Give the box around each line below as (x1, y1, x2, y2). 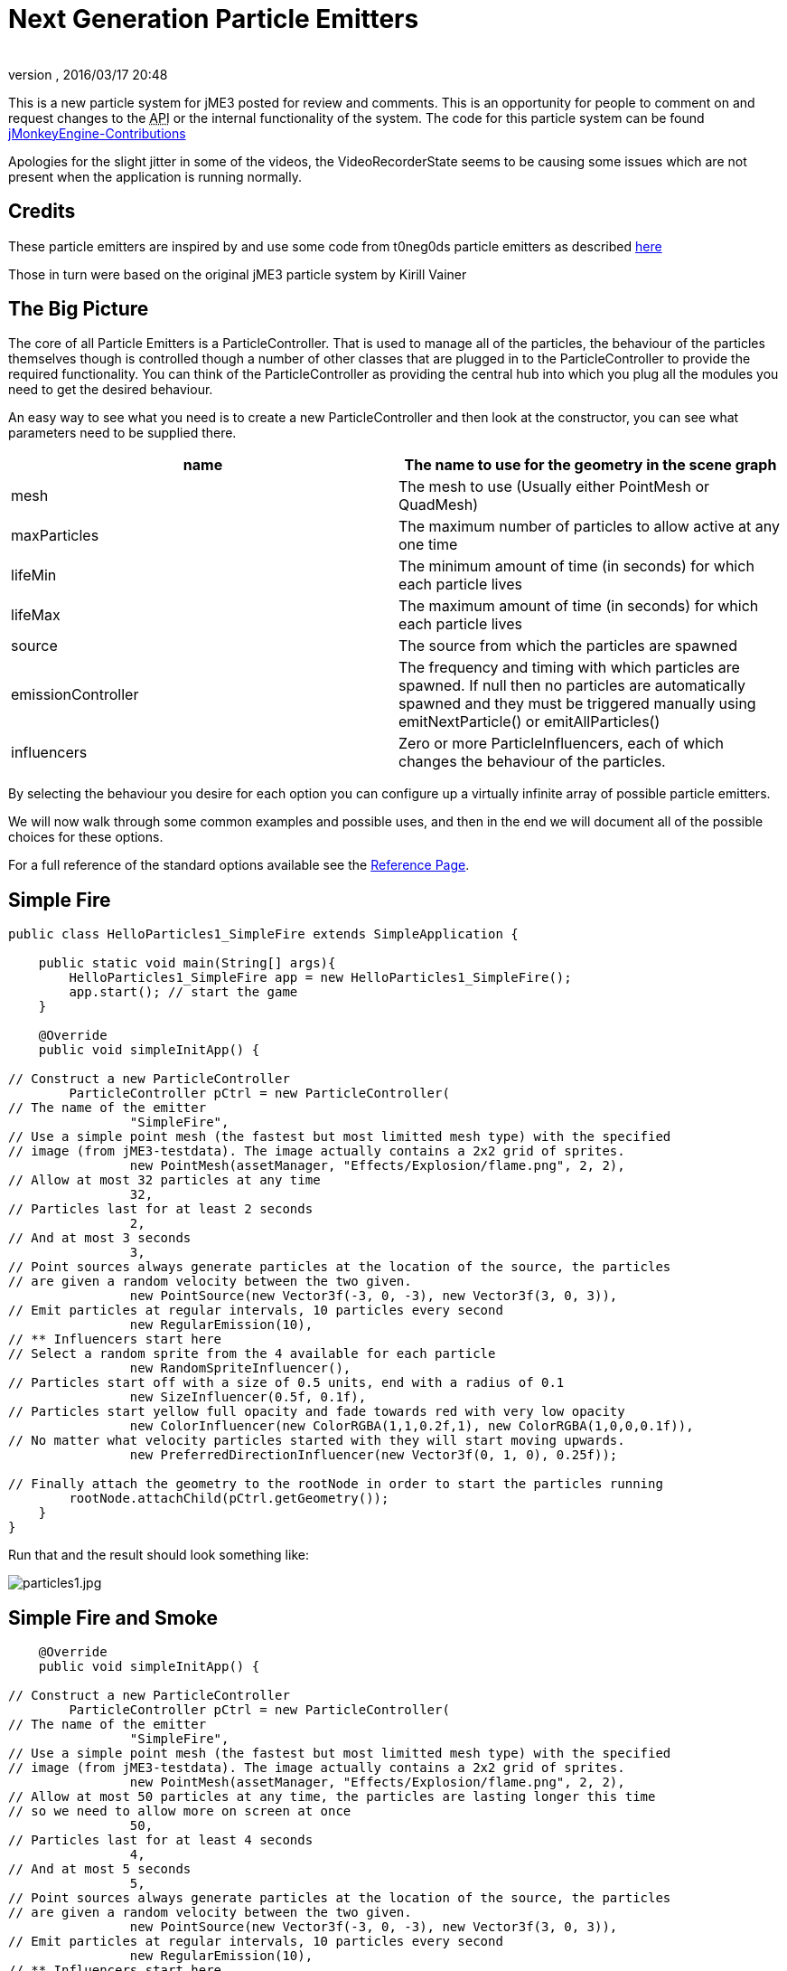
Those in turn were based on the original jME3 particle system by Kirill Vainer (8, 266, 467, 282)
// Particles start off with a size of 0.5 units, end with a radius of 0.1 (8, 1375, 565, 1391)
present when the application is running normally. (8, 168, 302, 184)
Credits (8, 200, 76, 223)
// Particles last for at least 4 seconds (8, 1833, 314, 1848)
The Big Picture (8, 297, 149, 321)
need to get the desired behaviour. (8, 382, 213, 398)
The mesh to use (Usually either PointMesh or (398, 477, 710, 496)
